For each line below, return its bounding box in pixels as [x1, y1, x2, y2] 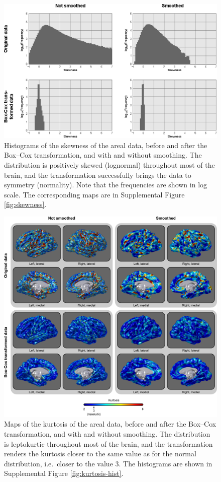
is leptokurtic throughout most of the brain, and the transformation [4, 438, 213, 449]
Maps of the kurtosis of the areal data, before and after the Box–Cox [4, 419, 216, 429]
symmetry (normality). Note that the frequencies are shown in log [4, 179, 207, 190]
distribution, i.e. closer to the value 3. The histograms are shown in [4, 458, 212, 468]
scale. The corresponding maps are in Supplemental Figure [4, 189, 185, 199]
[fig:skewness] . [4, 199, 47, 210]
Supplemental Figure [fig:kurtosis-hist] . [4, 468, 124, 478]
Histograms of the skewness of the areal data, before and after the [4, 140, 207, 150]
